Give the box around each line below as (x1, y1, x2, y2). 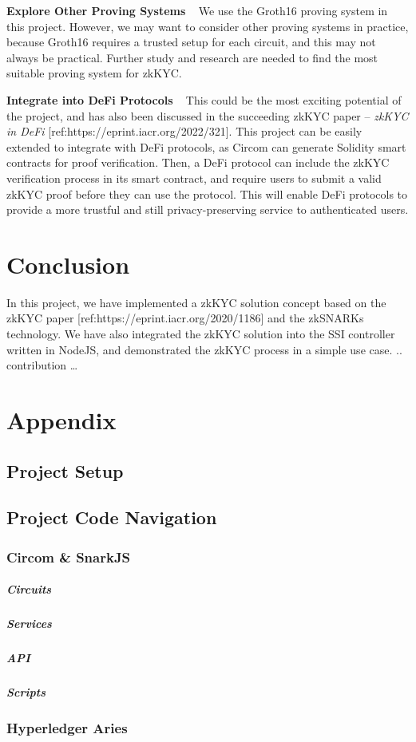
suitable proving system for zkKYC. (6, 65, 182, 81)
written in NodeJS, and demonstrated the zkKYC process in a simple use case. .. (6, 341, 402, 357)
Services (6, 615, 52, 632)
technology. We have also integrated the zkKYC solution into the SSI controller (6, 326, 395, 342)
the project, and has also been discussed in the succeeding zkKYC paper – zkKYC (6, 107, 409, 124)
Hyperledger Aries (6, 718, 128, 738)
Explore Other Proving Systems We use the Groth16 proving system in (6, 2, 388, 18)
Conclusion (6, 247, 130, 280)
